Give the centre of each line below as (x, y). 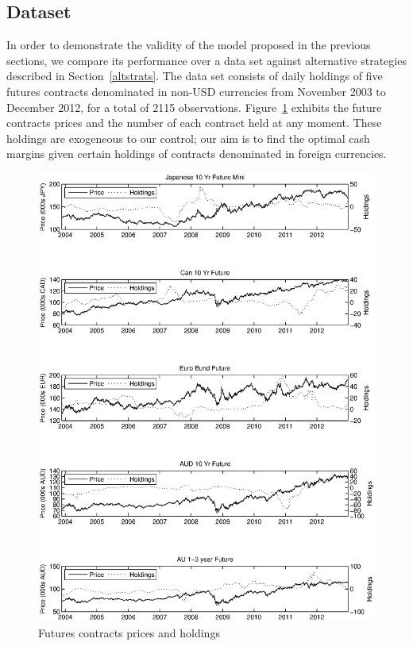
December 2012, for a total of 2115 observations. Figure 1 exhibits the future (194, 107)
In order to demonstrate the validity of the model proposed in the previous (189, 45)
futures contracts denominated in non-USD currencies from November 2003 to (196, 91)
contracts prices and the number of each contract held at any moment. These (194, 123)
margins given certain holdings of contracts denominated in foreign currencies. (197, 154)
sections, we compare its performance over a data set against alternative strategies (206, 60)
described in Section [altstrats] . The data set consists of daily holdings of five (195, 76)
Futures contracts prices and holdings (129, 633)
